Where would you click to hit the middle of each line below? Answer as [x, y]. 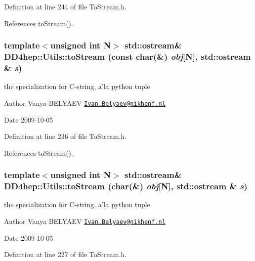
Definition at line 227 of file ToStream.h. [65, 254]
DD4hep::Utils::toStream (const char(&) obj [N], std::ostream [127, 57]
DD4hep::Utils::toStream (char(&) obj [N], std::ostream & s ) [126, 186]
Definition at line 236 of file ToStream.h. [65, 136]
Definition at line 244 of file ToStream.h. [65, 6]
